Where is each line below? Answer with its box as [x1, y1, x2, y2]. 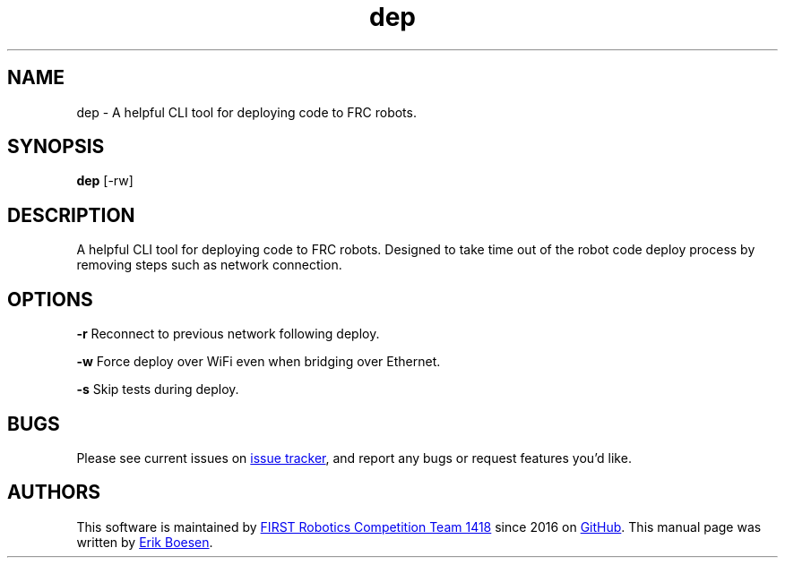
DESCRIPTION [7, 203, 135, 227]
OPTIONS [7, 287, 93, 311]
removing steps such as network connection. [76, 257, 342, 273]
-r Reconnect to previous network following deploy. [76, 326, 380, 342]
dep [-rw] [76, 173, 134, 189]
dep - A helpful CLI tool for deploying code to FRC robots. [76, 104, 417, 120]
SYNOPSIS [7, 135, 105, 158]
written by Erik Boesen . [76, 534, 213, 550]
